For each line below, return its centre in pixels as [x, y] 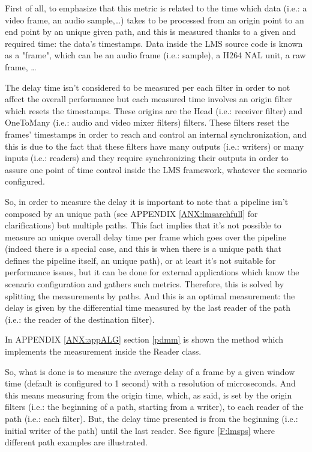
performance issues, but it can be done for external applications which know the [152, 272]
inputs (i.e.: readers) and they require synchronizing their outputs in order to [147, 158]
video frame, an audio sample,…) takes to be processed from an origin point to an [154, 20]
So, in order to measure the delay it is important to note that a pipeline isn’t [147, 201]
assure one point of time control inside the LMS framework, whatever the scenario [156, 169]
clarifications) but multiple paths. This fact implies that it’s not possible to [143, 225]
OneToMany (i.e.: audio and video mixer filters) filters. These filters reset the [147, 122]
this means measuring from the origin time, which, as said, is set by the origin [148, 395]
